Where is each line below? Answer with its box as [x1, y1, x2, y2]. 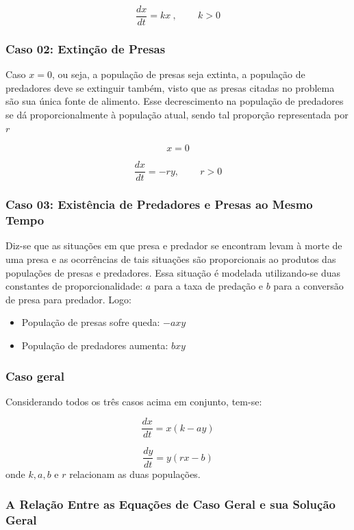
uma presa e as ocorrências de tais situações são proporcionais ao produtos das [5, 252, 336, 266]
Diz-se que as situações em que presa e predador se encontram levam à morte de [5, 238, 342, 253]
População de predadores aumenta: [21, 338, 168, 353]
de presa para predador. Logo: [5, 292, 132, 306]
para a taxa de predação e [153, 279, 264, 293]
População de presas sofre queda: [21, 315, 160, 329]
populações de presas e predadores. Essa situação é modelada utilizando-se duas [5, 265, 341, 279]
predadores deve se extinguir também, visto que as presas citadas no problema [5, 80, 335, 94]
